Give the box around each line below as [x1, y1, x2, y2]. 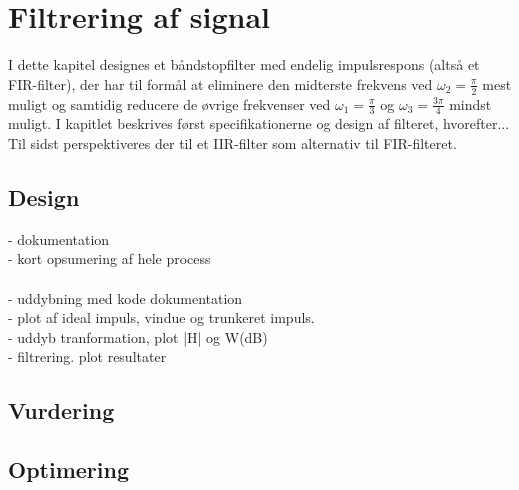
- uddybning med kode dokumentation [8, 287, 243, 308]
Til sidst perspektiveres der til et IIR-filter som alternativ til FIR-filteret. [8, 132, 457, 153]
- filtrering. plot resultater [8, 346, 167, 367]
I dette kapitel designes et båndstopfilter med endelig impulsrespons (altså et [8, 54, 480, 75]
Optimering [8, 454, 129, 485]
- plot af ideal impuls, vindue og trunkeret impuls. [8, 307, 315, 328]
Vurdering [8, 395, 115, 426]
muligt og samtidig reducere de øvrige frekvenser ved [8, 93, 331, 114]
